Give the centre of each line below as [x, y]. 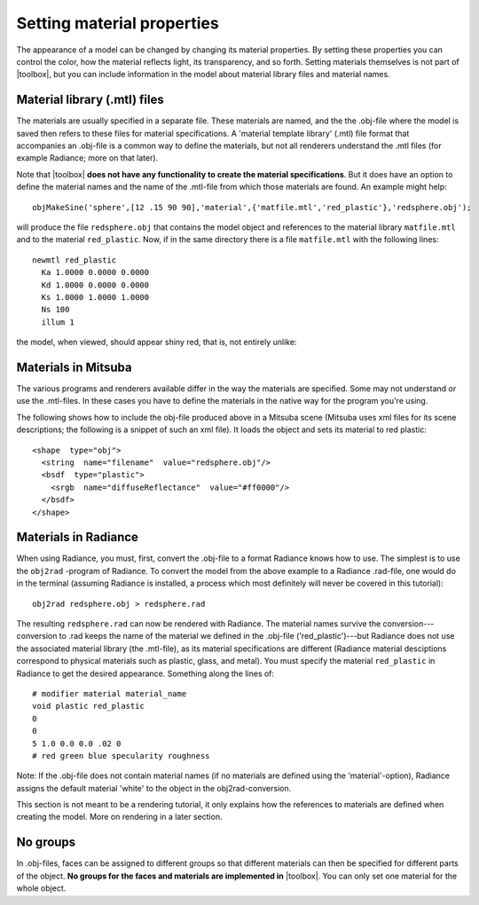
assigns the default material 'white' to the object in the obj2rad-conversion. [154, 788]
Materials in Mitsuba [74, 367]
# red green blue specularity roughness [121, 755]
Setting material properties [118, 23]
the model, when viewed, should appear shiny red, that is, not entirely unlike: [157, 342]
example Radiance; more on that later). [87, 158]
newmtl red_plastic [75, 260]
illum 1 [58, 322]
